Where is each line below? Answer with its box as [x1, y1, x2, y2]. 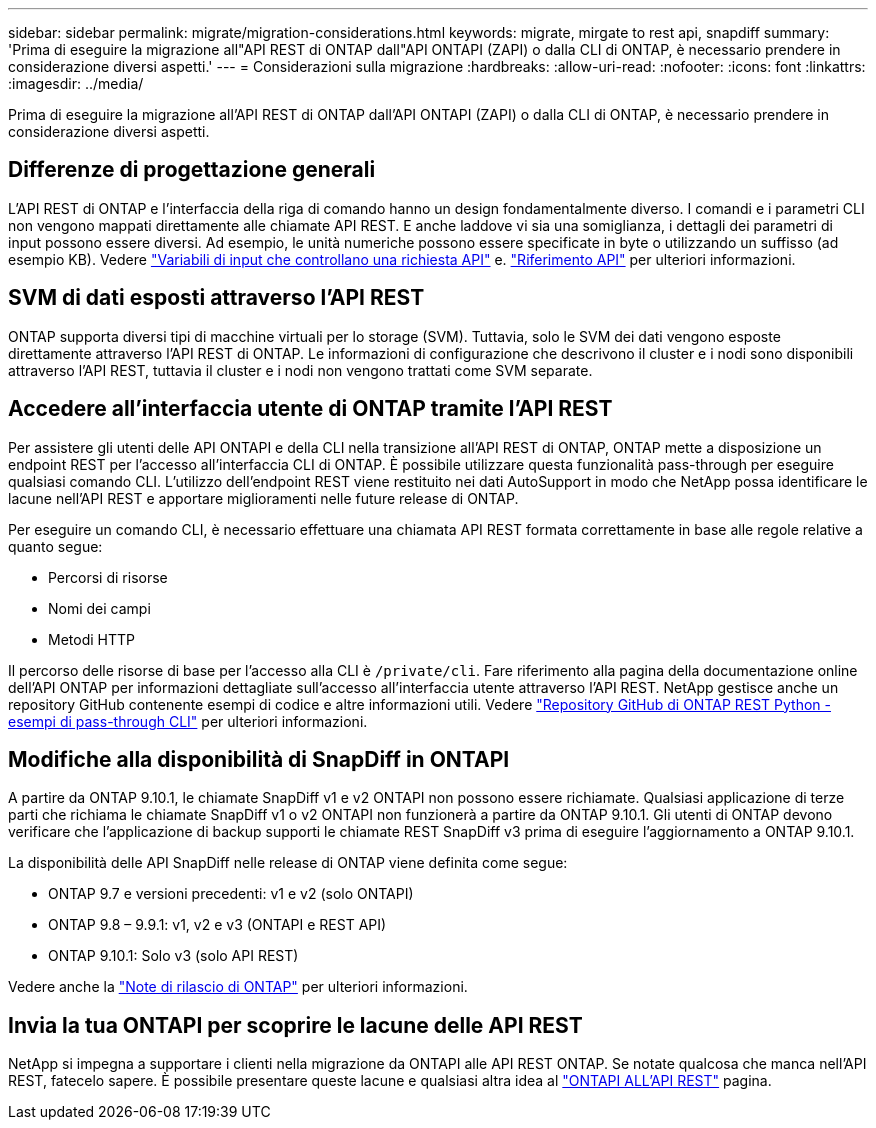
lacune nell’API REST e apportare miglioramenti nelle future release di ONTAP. [8, 489, 519, 507]
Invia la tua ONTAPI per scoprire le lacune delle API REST [8, 1012, 583, 1038]
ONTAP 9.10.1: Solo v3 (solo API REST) [48, 947, 299, 965]
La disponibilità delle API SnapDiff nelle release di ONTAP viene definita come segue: [8, 854, 568, 872]
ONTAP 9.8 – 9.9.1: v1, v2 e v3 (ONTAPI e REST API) [48, 916, 387, 934]
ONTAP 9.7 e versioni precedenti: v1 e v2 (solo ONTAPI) [48, 885, 414, 903]
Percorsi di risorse [48, 568, 168, 586]
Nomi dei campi [48, 599, 151, 617]
